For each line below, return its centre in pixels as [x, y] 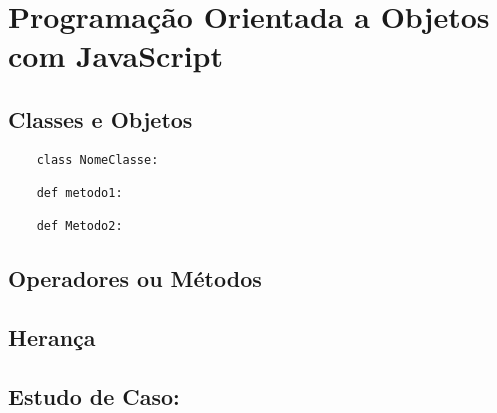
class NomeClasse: [97, 159]
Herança [52, 337]
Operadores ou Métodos [135, 278]
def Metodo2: [79, 226]
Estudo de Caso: [94, 396]
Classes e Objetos [100, 118]
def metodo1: [79, 193]
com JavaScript [116, 55]
